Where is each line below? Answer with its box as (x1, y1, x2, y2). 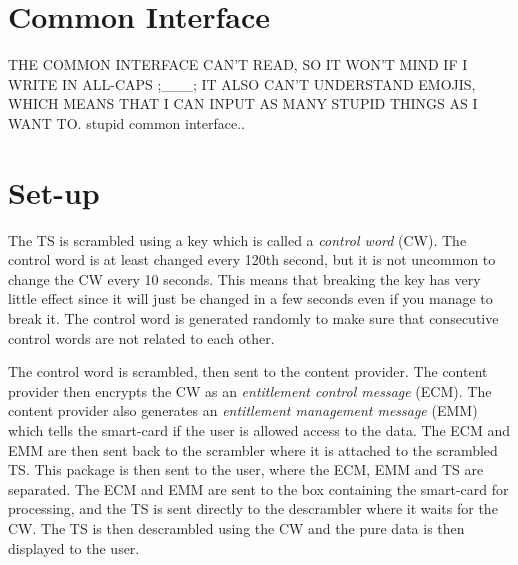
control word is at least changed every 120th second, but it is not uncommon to (8, 249, 496, 270)
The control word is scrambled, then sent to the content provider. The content (8, 361, 488, 382)
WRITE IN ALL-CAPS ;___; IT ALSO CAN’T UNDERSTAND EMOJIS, (8, 73, 476, 94)
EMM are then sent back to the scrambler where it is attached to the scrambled (8, 439, 498, 460)
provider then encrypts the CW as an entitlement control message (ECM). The (8, 380, 492, 401)
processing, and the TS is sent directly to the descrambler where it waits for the (8, 498, 498, 519)
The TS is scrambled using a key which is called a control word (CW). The (8, 229, 467, 250)
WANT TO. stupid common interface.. (8, 112, 245, 133)
